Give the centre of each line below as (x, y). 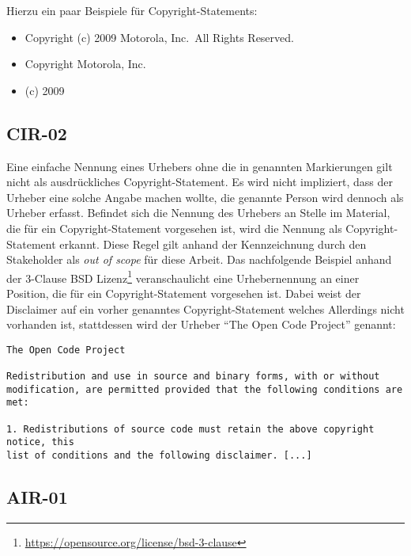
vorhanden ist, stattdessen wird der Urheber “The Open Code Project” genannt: (201, 324)
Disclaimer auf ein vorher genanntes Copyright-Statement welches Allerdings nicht (205, 308)
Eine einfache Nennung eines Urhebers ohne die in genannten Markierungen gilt (200, 166)
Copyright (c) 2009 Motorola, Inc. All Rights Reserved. (159, 37)
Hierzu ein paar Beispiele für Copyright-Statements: (132, 10)
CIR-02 (37, 133)
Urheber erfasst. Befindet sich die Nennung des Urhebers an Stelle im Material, (198, 213)
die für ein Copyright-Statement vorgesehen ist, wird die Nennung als (174, 228)
